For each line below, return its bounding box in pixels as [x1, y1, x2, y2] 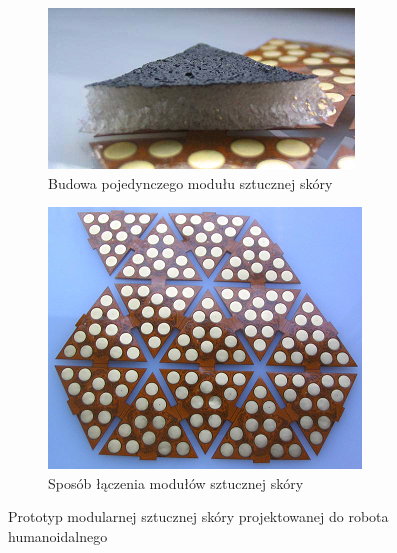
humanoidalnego [8, 525, 108, 546]
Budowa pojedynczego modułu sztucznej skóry [48, 172, 333, 193]
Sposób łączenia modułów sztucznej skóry [48, 472, 304, 493]
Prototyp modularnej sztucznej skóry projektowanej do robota [8, 506, 389, 527]
